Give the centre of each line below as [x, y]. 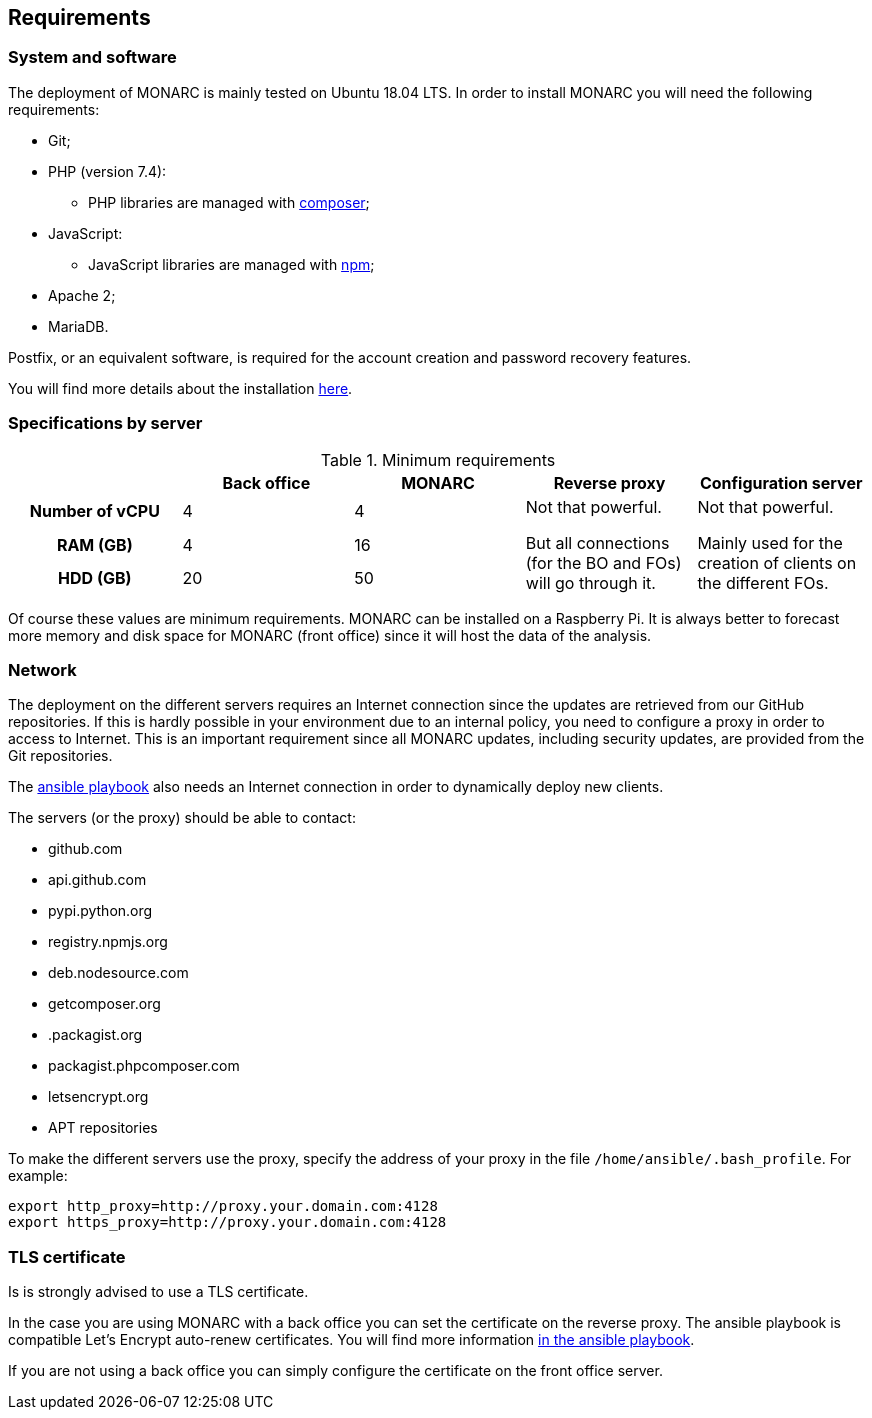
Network [42, 669]
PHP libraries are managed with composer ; [229, 202]
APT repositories [103, 1128]
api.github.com [97, 880]
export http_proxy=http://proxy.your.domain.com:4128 [223, 1206]
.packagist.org [95, 1035]
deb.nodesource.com [118, 973]
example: [38, 1176]
